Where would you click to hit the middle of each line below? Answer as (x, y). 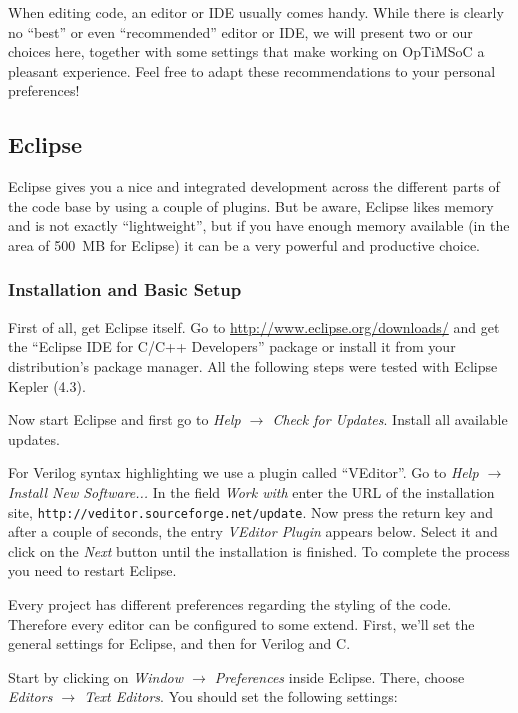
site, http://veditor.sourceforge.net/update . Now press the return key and (250, 511)
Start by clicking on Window (96, 676)
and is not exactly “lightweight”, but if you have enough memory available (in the (259, 225)
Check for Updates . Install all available (390, 419)
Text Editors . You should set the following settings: (241, 696)
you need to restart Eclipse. (92, 570)
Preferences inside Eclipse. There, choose (339, 676)
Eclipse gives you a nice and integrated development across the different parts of (254, 186)
